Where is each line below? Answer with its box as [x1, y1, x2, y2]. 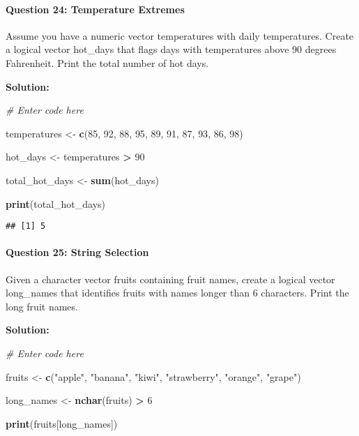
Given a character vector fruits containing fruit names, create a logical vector [6, 271, 335, 286]
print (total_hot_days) [6, 196, 106, 211]
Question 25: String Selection [6, 245, 149, 260]
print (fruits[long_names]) [6, 416, 118, 430]
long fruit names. [6, 299, 78, 313]
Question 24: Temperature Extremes [6, 1, 185, 16]
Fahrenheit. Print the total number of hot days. [6, 55, 209, 70]
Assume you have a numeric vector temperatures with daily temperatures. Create [6, 28, 354, 43]
